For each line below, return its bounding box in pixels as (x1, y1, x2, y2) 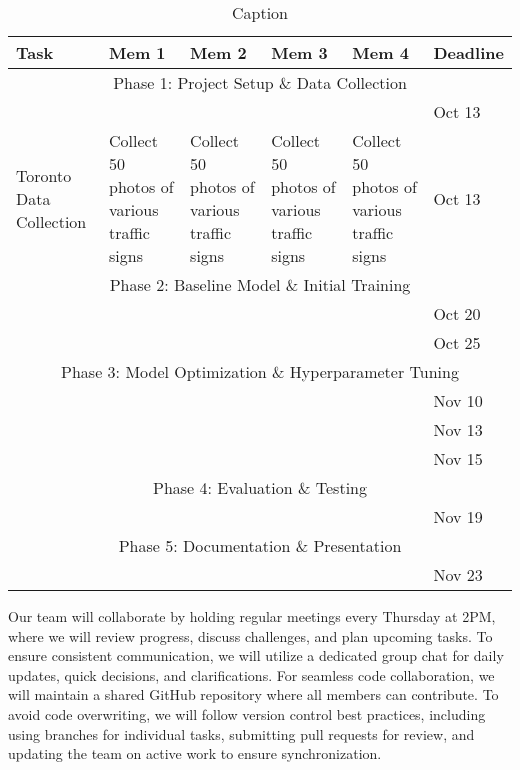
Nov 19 (433, 505, 483, 528)
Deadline (433, 41, 504, 64)
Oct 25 (433, 331, 481, 354)
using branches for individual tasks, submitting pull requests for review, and (8, 723, 475, 744)
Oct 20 (433, 302, 481, 325)
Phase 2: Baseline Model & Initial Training (109, 273, 411, 296)
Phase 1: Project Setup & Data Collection (113, 71, 407, 94)
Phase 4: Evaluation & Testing (153, 476, 367, 499)
